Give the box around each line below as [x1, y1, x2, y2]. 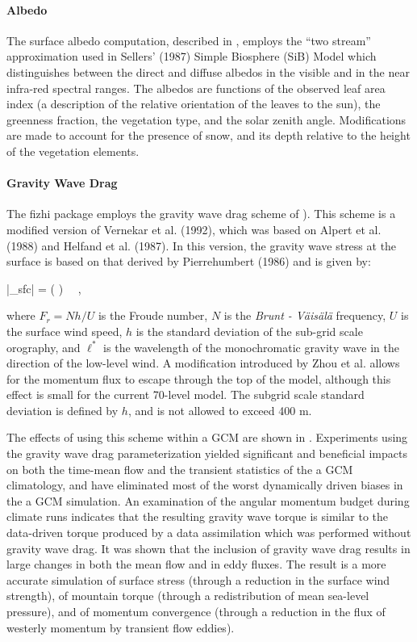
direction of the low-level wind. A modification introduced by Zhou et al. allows [6, 355, 400, 371]
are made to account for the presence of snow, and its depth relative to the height [6, 127, 411, 144]
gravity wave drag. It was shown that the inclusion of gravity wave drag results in [6, 539, 411, 556]
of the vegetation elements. [6, 142, 140, 159]
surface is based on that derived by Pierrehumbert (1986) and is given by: [6, 253, 371, 270]
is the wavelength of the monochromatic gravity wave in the [103, 338, 399, 355]
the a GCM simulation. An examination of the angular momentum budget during [6, 492, 410, 509]
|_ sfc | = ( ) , [6, 279, 81, 296]
